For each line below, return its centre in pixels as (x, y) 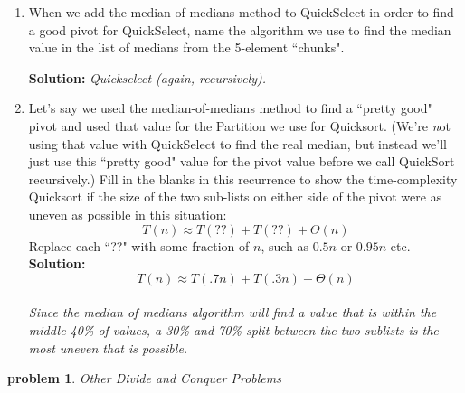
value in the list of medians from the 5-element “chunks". (186, 47)
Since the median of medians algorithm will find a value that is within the (232, 312)
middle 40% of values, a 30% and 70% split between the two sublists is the (233, 329)
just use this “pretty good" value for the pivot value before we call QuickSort (242, 161)
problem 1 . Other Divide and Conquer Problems (144, 378)
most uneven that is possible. (108, 347)
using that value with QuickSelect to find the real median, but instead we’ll (238, 143)
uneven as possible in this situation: (128, 214)
